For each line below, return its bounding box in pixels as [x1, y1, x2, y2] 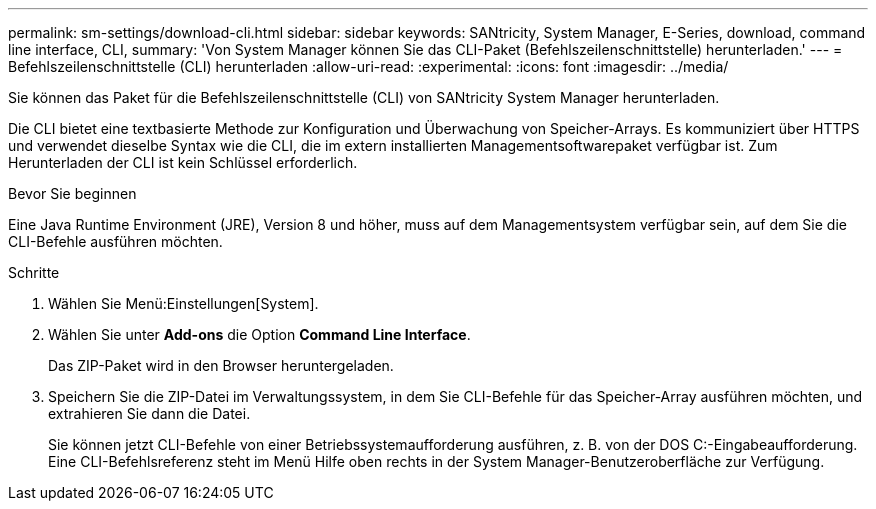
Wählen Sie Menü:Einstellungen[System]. [48, 295, 319, 312]
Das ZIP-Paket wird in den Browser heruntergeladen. [48, 357, 394, 374]
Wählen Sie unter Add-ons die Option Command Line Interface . [48, 326, 471, 343]
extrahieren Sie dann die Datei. [48, 405, 251, 422]
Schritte [8, 264, 60, 281]
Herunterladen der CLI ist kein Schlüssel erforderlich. [8, 154, 358, 171]
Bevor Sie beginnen [8, 185, 137, 202]
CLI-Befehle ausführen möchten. [8, 233, 223, 250]
